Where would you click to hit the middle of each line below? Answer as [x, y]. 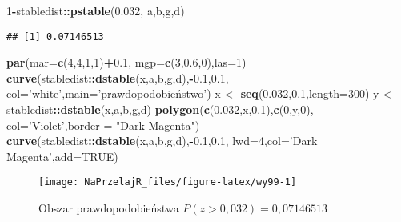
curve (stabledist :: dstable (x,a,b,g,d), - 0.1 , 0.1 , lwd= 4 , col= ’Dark [162, 141]
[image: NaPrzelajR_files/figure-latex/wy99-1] [168, 182]
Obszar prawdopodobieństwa [109, 208]
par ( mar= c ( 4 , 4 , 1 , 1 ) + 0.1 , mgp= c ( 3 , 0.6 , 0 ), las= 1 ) [126, 62]
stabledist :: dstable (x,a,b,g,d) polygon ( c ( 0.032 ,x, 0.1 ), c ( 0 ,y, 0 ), [160, 109]
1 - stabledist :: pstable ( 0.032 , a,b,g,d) [96, 10]
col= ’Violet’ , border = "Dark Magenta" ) [103, 125]
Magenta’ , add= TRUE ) [62, 156]
